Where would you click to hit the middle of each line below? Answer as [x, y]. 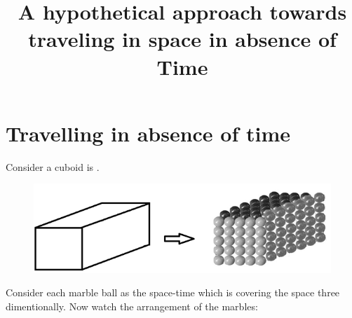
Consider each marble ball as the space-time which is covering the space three [173, 292]
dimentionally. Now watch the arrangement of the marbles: [132, 306]
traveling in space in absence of [182, 39]
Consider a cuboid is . [53, 166]
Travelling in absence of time [148, 133]
